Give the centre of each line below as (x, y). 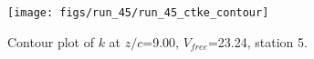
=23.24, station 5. (257, 41)
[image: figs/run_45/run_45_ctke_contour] (138, 13)
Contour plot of (51, 41)
